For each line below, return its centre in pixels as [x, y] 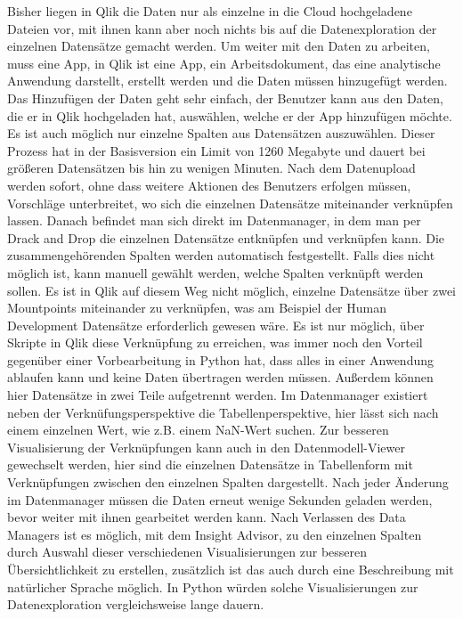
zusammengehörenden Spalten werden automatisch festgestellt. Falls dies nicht [221, 255]
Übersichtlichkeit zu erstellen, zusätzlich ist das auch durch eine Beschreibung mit [231, 569]
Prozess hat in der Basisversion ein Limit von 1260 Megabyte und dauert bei [216, 150]
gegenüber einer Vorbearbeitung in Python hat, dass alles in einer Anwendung [221, 359]
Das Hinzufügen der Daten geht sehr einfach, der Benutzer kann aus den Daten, [225, 98]
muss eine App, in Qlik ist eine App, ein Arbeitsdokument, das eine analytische [224, 63]
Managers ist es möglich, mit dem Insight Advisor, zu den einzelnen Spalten [215, 534]
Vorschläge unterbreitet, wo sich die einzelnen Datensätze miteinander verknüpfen [230, 203]
